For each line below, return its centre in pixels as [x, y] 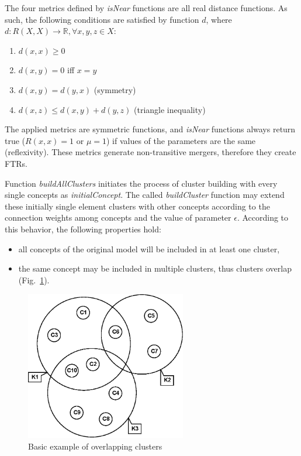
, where [219, 19]
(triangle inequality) [170, 109]
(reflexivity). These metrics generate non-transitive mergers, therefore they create [150, 152]
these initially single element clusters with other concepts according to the [137, 206]
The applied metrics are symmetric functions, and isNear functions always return [150, 129]
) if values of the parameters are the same [181, 140]
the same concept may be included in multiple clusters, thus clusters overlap [155, 268]
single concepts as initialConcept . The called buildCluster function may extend [145, 195]
